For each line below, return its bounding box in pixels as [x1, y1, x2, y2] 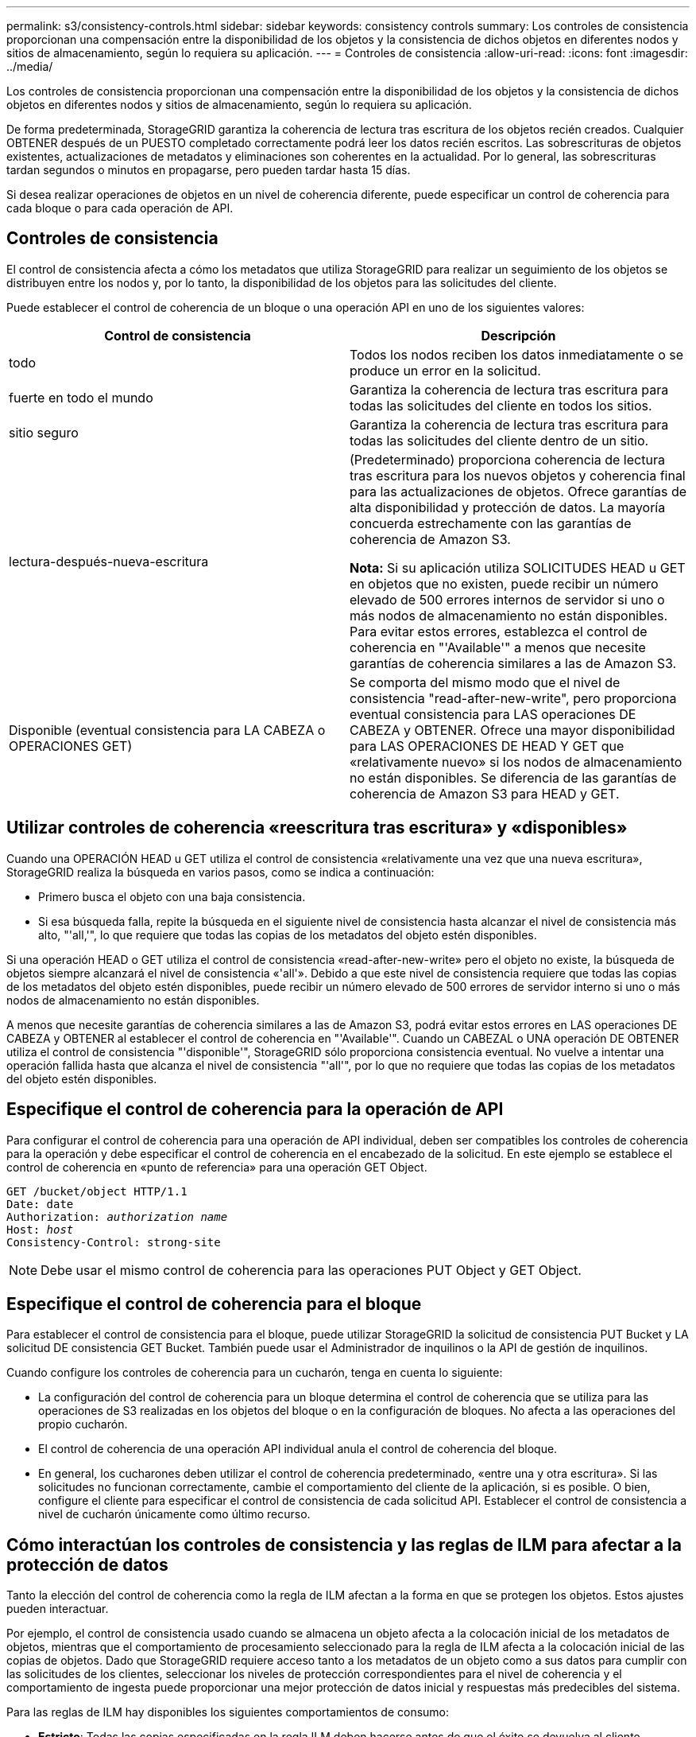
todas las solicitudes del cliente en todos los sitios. [350, 397, 652, 414]
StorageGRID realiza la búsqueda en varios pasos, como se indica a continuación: [6, 865, 435, 879]
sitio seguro [9, 424, 79, 441]
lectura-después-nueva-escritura [9, 553, 209, 569]
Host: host [6, 1222, 74, 1236]
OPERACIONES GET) [9, 737, 133, 754]
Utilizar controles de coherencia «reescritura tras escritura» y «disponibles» [6, 818, 628, 838]
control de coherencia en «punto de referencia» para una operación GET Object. [6, 1160, 427, 1174]
